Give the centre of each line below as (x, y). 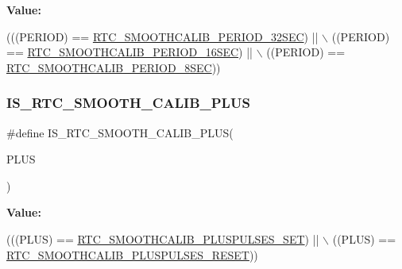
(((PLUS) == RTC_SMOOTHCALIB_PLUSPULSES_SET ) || (163, 238)
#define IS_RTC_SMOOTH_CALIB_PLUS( (120, 132)
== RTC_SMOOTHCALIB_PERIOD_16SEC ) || (129, 52)
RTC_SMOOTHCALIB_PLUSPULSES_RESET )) (132, 254)
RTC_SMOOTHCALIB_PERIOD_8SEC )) (114, 67)
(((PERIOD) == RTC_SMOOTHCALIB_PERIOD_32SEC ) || (162, 36)
